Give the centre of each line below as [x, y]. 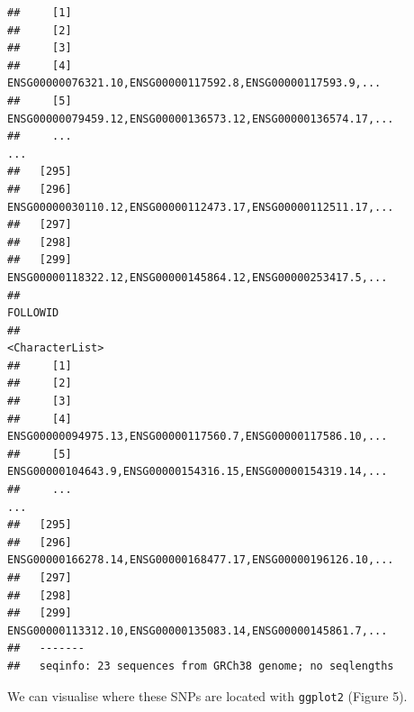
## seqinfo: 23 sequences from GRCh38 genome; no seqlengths [201, 666]
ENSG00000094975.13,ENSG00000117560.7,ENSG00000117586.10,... [198, 437]
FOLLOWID [33, 313]
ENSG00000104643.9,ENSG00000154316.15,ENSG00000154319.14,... [198, 472]
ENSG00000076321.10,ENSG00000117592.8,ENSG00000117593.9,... [194, 83]
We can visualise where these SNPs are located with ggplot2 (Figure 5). [207, 695]
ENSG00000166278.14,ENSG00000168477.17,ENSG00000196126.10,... [201, 560]
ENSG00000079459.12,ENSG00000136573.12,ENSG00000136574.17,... [201, 119]
